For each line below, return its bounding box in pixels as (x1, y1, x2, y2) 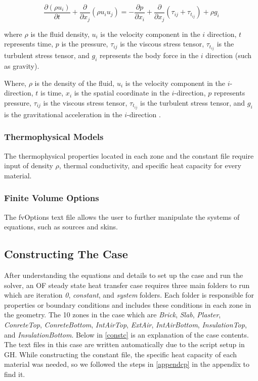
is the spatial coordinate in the (74, 87, 169, 98)
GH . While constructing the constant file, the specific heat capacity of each (4, 349, 237, 359)
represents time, (4, 38, 54, 49)
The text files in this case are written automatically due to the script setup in (4, 339, 245, 350)
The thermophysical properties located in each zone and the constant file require (4, 150, 254, 161)
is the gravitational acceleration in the (4, 109, 122, 119)
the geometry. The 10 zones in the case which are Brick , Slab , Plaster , (4, 309, 221, 320)
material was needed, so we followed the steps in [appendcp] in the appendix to (4, 359, 249, 369)
